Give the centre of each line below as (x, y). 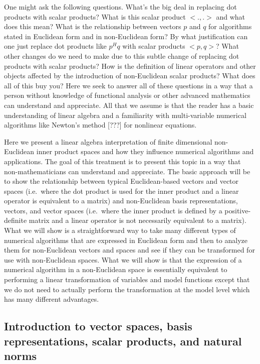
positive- (238, 210)
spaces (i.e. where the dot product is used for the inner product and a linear (121, 191)
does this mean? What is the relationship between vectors (93, 26)
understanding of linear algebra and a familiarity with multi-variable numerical (125, 115)
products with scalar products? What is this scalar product (95, 16)
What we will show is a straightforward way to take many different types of (120, 230)
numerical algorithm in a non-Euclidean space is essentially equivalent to (116, 269)
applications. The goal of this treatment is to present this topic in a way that (122, 161)
